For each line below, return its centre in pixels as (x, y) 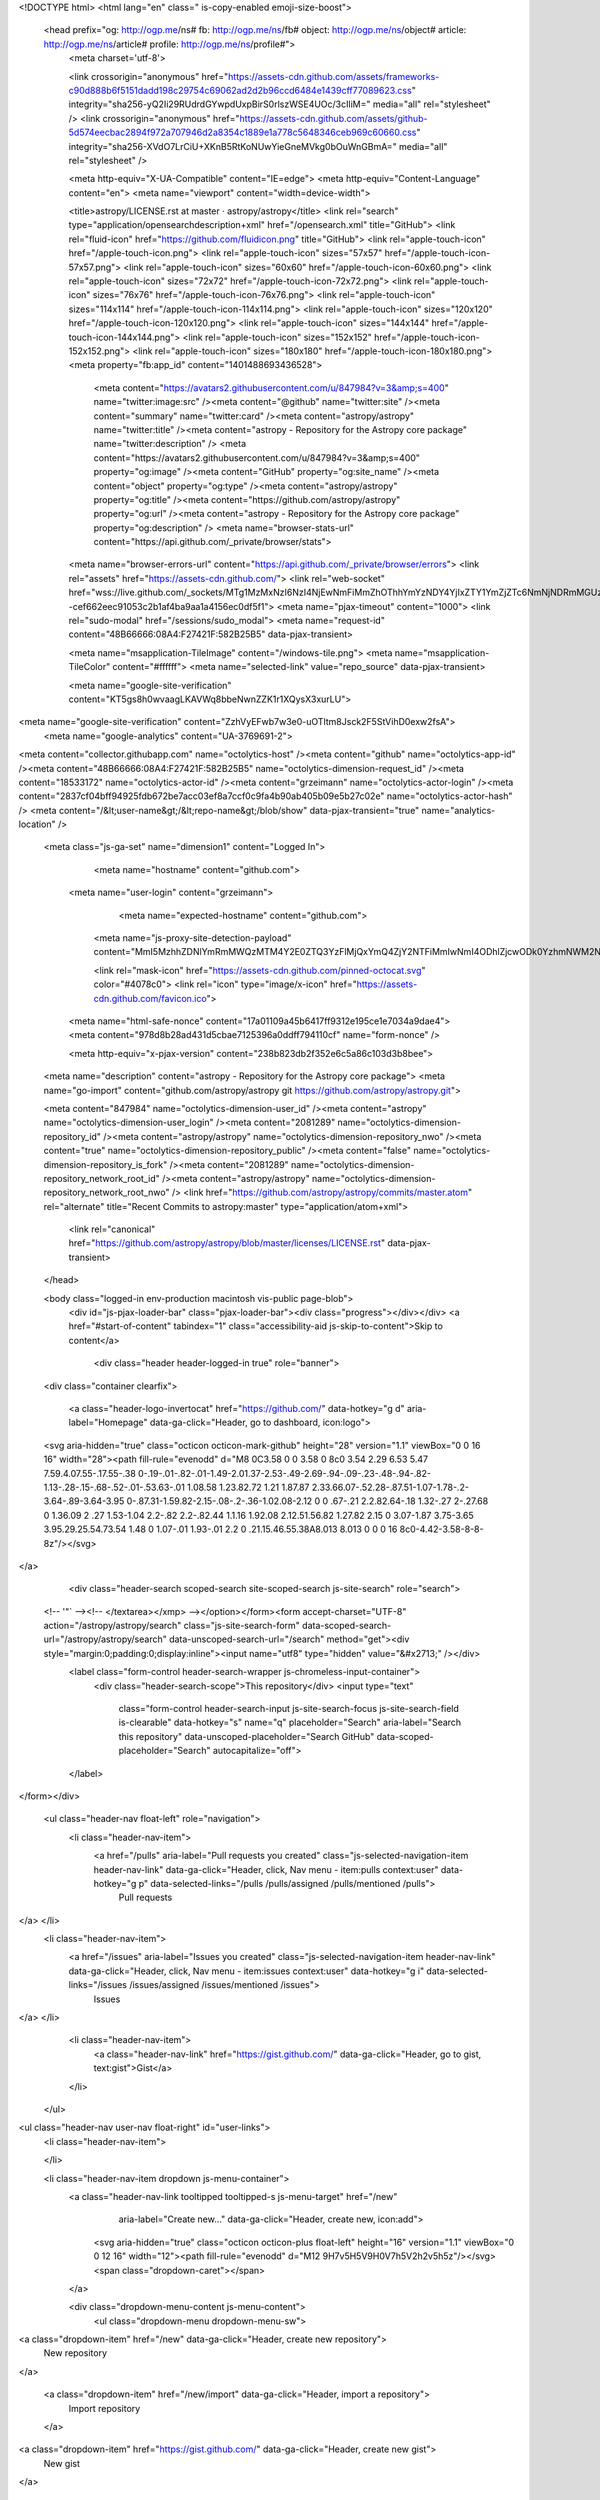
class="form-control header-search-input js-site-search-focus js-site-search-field (289, 1709)
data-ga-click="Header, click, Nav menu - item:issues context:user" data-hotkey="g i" (246, 1971)
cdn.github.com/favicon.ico (150, 998)
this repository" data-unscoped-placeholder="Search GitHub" (246, 1736)
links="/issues (97, 1985)
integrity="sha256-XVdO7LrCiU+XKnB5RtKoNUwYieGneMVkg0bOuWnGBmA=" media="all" (258, 146)
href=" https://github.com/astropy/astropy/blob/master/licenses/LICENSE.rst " (226, 1243)
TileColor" (89, 667)
